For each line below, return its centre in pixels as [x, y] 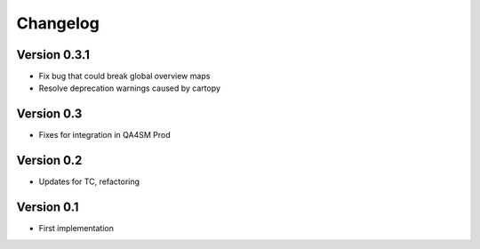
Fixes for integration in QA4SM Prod [104, 135]
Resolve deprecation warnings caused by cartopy [130, 88]
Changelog [58, 23]
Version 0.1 [48, 208]
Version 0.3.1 [53, 55]
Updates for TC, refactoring [89, 181]
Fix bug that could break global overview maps [124, 76]
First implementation [76, 229]
